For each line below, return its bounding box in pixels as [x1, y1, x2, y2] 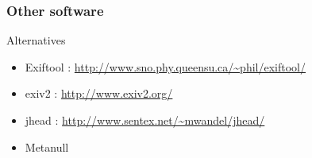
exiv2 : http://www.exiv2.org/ [25, 85, 173, 102]
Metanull [25, 138, 69, 155]
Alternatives [6, 32, 66, 48]
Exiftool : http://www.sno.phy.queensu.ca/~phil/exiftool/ [25, 58, 306, 75]
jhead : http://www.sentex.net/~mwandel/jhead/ [25, 112, 265, 128]
